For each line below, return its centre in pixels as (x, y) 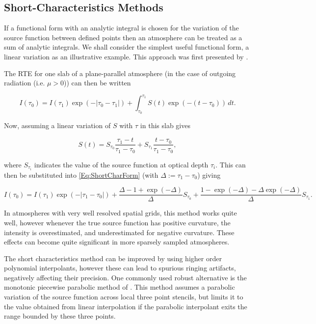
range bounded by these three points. (60, 316)
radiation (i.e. (25, 83)
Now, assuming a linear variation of (57, 125)
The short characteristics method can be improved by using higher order (113, 258)
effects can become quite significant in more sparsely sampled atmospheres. (117, 242)
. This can (231, 164)
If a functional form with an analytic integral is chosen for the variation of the (121, 28)
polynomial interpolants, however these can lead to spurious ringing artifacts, (120, 268)
